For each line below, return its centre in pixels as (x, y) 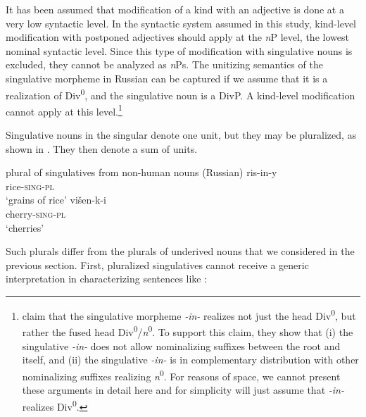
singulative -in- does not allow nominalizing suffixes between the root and (181, 346)
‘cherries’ (25, 227)
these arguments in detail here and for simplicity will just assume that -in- (183, 389)
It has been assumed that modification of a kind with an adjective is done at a (175, 9)
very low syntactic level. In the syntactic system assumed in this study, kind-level (181, 23)
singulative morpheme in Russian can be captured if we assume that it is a (167, 78)
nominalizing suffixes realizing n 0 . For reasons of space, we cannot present (181, 375)
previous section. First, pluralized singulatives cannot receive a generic (157, 264)
